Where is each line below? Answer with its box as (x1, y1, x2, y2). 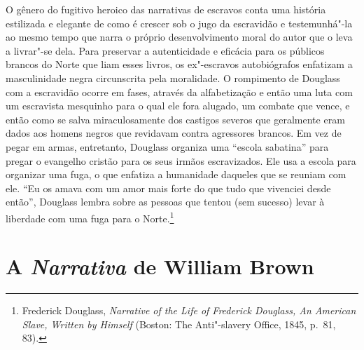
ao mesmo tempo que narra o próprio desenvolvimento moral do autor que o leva (6, 29, 353, 44)
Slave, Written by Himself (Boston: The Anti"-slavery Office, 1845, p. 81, (22, 316, 336, 331)
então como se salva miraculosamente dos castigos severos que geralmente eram (6, 112, 345, 126)
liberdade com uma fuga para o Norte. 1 (6, 208, 174, 225)
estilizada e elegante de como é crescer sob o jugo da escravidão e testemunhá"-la (6, 15, 353, 30)
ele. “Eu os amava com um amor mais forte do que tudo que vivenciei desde (6, 180, 331, 195)
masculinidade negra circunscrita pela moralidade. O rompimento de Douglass (6, 70, 340, 85)
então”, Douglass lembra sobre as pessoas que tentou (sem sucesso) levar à (6, 194, 325, 209)
